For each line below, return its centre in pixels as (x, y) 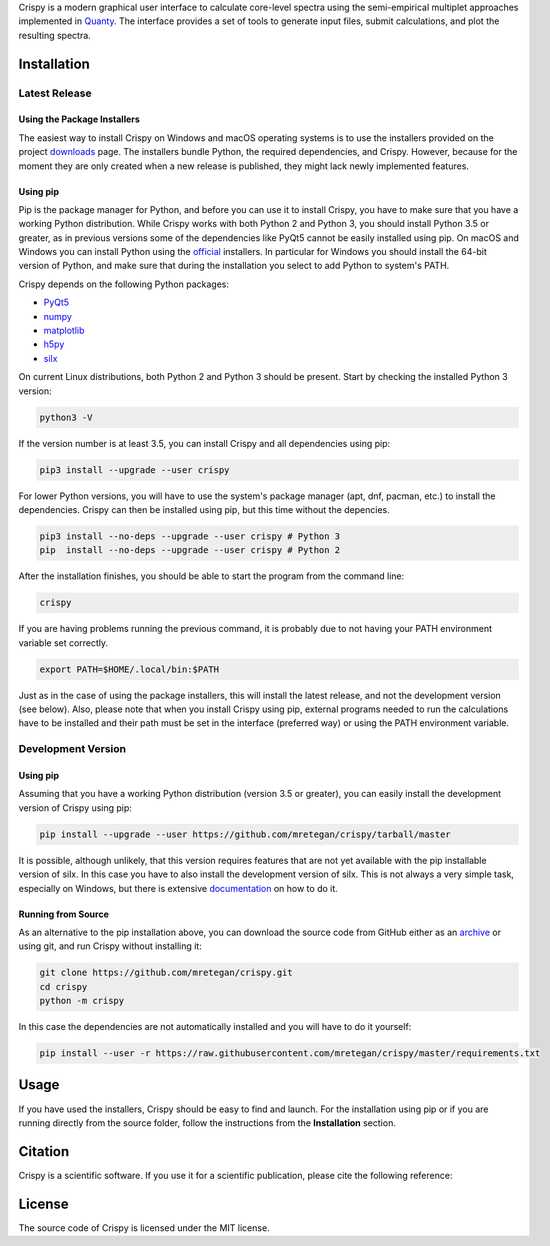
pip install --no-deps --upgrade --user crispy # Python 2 (190, 550)
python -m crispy (82, 1001)
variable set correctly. (63, 642)
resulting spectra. (55, 35)
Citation (44, 1151)
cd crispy (63, 986)
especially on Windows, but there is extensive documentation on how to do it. (178, 888)
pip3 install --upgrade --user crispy (134, 469)
